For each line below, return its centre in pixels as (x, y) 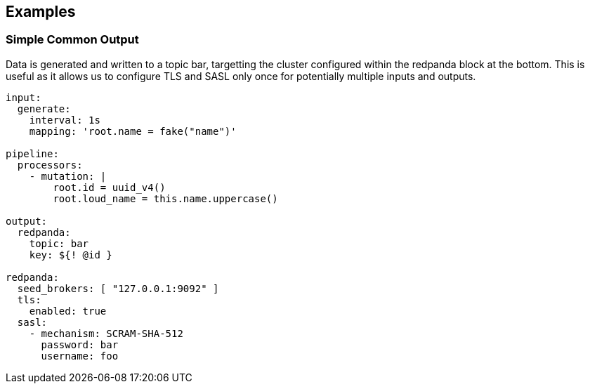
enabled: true (68, 311)
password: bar (80, 344)
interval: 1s (65, 120)
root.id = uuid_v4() (109, 187)
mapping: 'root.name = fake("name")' (133, 131)
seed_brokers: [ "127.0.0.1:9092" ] (118, 288)
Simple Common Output (72, 40)
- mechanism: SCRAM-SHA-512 (106, 333)
